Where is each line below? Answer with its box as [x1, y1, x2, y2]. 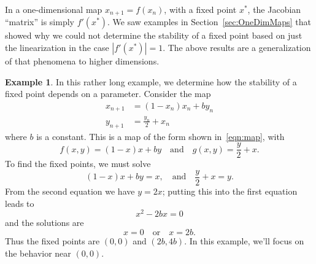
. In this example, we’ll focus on [184, 234, 304, 247]
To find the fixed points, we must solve [5, 157, 151, 170]
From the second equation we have [5, 185, 135, 198]
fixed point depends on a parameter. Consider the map [5, 87, 211, 100]
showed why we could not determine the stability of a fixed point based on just [5, 29, 303, 42]
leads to [5, 196, 34, 209]
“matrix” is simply [5, 15, 74, 28]
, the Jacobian [247, 3, 301, 15]
